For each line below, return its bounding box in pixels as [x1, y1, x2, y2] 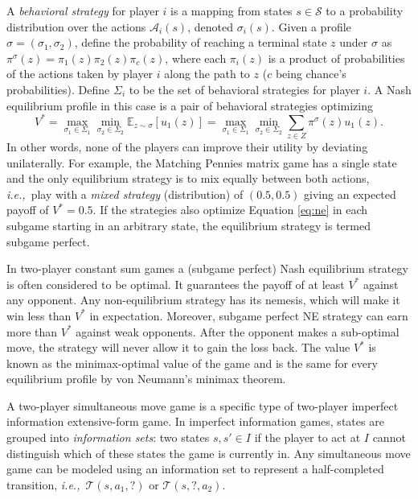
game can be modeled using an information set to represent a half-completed [6, 460, 384, 477]
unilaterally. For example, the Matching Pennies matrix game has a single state [6, 154, 397, 171]
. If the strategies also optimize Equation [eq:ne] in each [92, 201, 368, 218]
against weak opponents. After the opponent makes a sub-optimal [76, 323, 400, 340]
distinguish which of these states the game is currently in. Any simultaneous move [6, 444, 411, 461]
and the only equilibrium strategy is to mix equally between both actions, [6, 170, 370, 187]
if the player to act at [254, 429, 361, 446]
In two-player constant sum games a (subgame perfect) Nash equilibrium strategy [6, 260, 408, 277]
